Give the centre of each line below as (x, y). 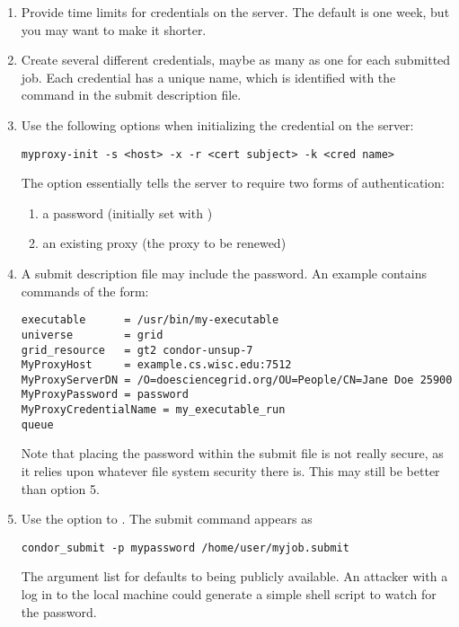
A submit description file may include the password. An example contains (224, 273)
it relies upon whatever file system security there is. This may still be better (230, 471)
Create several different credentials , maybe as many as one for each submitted (236, 60)
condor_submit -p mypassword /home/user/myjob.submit (185, 548)
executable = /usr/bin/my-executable (150, 320)
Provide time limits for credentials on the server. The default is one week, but (235, 12)
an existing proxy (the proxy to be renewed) (164, 243)
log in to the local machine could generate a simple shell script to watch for (229, 594)
